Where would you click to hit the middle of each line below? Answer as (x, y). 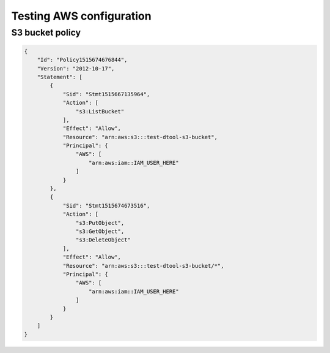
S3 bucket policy (46, 32)
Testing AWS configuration (82, 16)
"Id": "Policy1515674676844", (82, 60)
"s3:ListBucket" (100, 111)
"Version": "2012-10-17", (76, 68)
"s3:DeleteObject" (103, 240)
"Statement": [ (60, 77)
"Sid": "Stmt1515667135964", (106, 94)
